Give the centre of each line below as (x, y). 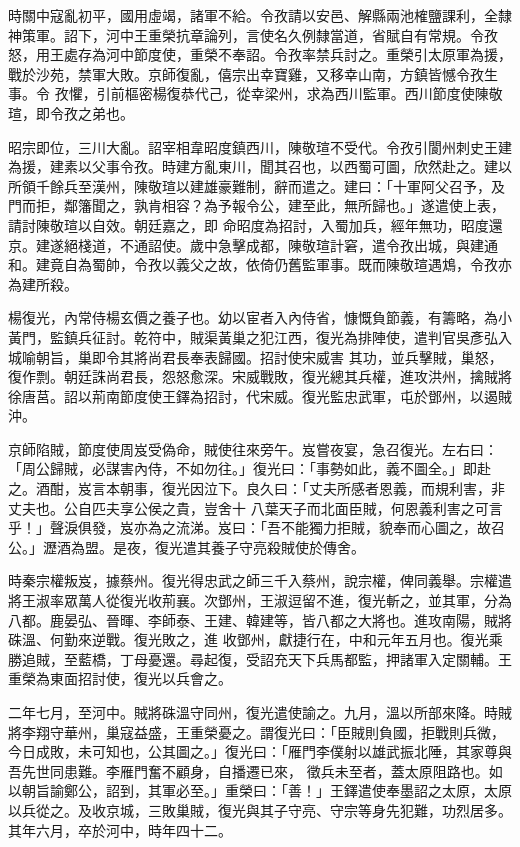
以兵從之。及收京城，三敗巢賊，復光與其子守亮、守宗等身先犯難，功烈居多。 (260, 809)
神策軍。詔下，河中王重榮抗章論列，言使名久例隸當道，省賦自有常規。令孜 (253, 34)
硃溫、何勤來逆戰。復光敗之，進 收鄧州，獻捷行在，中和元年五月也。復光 (248, 639)
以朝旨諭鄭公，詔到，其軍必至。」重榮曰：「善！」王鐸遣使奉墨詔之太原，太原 (260, 790)
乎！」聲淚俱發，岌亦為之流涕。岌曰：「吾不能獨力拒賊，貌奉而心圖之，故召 (256, 527)
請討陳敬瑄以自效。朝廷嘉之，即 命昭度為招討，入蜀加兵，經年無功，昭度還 (255, 224)
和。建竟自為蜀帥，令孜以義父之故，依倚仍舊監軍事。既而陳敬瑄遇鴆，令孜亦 (260, 264)
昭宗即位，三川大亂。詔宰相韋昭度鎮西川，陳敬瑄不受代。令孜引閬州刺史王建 (260, 146)
